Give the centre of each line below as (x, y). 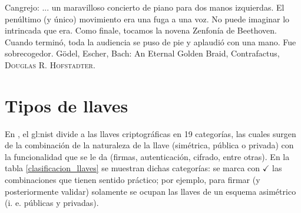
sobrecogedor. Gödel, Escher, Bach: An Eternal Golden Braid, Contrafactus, (142, 53)
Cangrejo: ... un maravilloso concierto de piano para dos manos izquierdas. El (145, 7)
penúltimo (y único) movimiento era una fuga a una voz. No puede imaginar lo (147, 19)
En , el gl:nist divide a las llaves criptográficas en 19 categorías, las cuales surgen (150, 133)
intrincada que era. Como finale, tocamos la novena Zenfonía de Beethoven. (141, 30)
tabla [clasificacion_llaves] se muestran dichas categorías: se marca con (133, 168)
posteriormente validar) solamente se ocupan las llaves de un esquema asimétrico (150, 191)
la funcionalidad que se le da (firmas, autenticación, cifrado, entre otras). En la (147, 156)
